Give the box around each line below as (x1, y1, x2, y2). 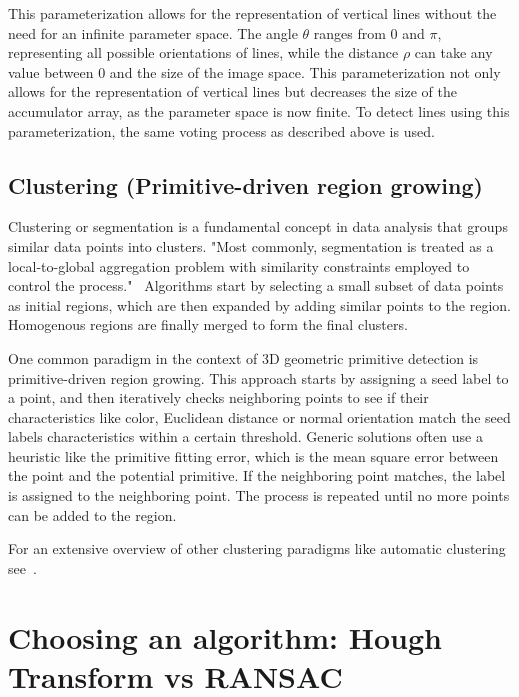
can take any (414, 42, 493, 63)
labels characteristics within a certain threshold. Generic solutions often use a (8, 426, 483, 447)
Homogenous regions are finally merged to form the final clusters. (8, 314, 408, 335)
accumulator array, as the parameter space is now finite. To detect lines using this (8, 100, 510, 121)
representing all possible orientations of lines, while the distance (8, 42, 399, 63)
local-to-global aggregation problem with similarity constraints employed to (8, 255, 470, 276)
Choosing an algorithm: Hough (8, 616, 442, 657)
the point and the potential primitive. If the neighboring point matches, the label (8, 465, 506, 486)
